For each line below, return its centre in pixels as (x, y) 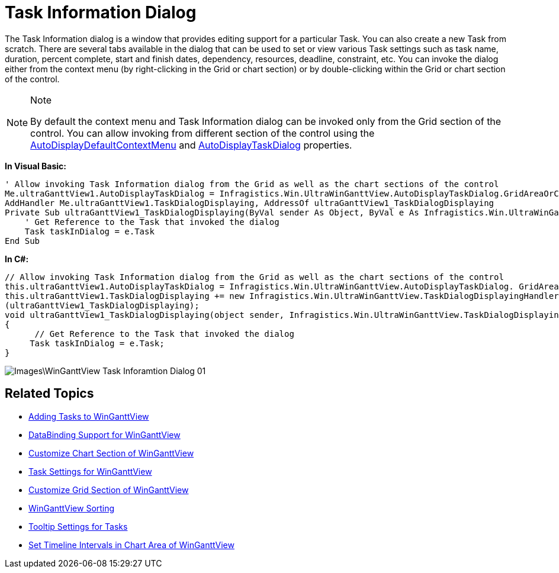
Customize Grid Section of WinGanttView (109, 490)
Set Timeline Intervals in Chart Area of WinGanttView (131, 545)
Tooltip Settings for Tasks (78, 526)
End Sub (23, 241)
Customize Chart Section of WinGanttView (111, 453)
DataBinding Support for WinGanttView (105, 434)
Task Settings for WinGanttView (90, 471)
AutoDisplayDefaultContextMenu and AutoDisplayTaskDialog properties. (191, 145)
